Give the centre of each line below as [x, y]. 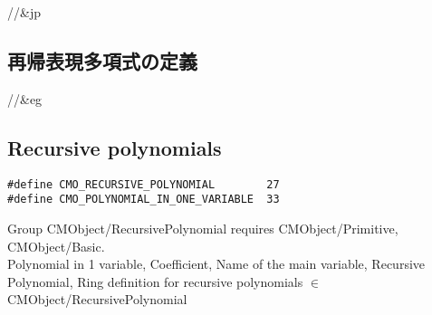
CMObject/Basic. [56, 246]
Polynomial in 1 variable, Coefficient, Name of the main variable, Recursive [216, 264]
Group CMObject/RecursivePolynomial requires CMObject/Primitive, [203, 228]
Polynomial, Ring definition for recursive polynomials [155, 281]
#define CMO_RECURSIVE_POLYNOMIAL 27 [144, 184]
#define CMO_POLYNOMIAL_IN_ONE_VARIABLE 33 [144, 200]
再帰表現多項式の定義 [102, 60]
